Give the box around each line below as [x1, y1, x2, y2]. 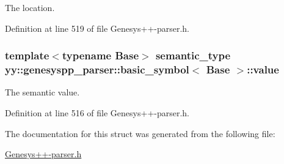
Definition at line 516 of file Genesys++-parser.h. [5, 106, 190, 119]
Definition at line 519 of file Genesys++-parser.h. [5, 21, 190, 34]
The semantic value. [5, 86, 80, 99]
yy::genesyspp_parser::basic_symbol [5, 62, 189, 77]
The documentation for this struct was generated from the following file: [5, 127, 275, 140]
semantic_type [155, 48, 231, 63]
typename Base [62, 48, 139, 63]
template [5, 48, 49, 63]
